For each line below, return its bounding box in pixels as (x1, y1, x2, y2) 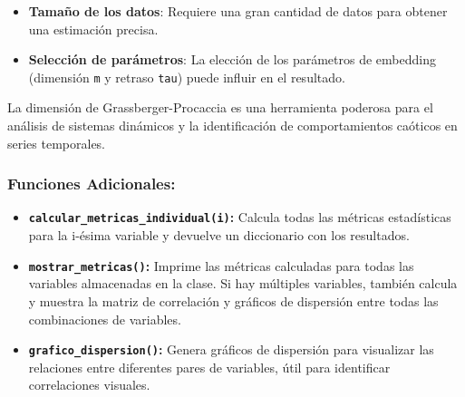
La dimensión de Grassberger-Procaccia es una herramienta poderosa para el (7, 98, 433, 117)
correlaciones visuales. (28, 375, 150, 394)
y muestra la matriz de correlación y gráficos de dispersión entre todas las (28, 291, 439, 310)
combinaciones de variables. (28, 309, 181, 328)
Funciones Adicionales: (7, 172, 176, 195)
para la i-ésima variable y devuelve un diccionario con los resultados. (28, 226, 410, 245)
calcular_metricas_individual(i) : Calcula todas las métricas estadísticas (28, 208, 451, 227)
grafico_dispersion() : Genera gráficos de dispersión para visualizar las (28, 340, 434, 359)
